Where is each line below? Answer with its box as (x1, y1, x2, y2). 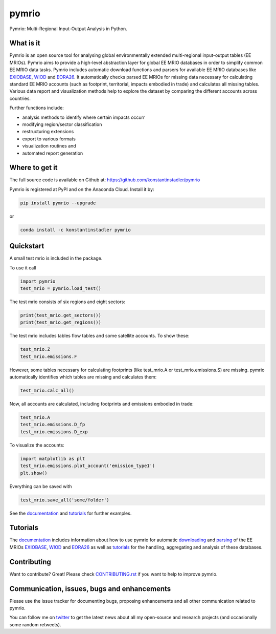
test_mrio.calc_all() (20, 388, 75, 394)
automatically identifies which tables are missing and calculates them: (9, 374, 157, 380)
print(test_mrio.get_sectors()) (20, 312, 102, 319)
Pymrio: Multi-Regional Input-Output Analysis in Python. (9, 26, 127, 32)
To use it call (9, 264, 36, 271)
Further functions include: (9, 105, 64, 111)
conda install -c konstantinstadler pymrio (20, 227, 131, 233)
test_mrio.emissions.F (20, 353, 77, 360)
